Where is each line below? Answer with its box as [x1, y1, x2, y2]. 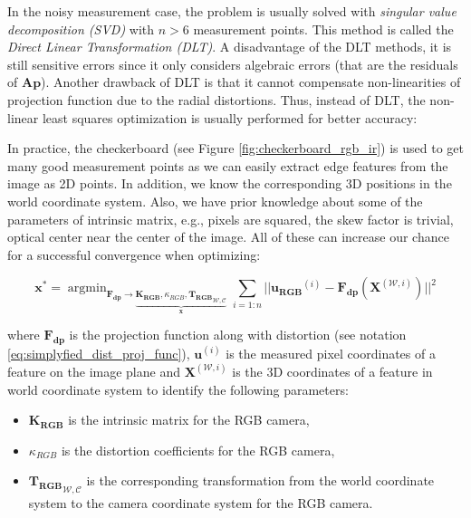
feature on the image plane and [7, 361, 180, 380]
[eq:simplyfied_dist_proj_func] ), [7, 343, 190, 362]
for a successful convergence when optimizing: [7, 245, 261, 264]
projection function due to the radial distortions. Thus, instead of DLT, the [7, 90, 426, 109]
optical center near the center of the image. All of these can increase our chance [7, 227, 449, 246]
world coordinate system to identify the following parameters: [7, 379, 349, 398]
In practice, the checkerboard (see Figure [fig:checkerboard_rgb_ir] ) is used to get [7, 139, 464, 158]
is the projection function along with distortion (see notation [69, 325, 407, 344]
